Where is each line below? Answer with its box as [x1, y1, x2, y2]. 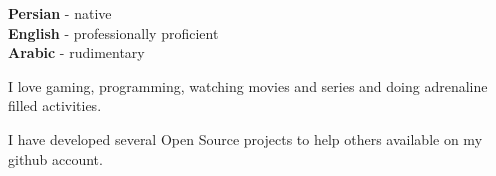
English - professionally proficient [8, 22, 219, 43]
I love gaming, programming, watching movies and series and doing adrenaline [8, 75, 488, 96]
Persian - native [8, 3, 112, 23]
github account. [8, 148, 103, 169]
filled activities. [8, 95, 102, 116]
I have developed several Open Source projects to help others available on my [8, 128, 483, 149]
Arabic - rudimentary [8, 42, 145, 63]
